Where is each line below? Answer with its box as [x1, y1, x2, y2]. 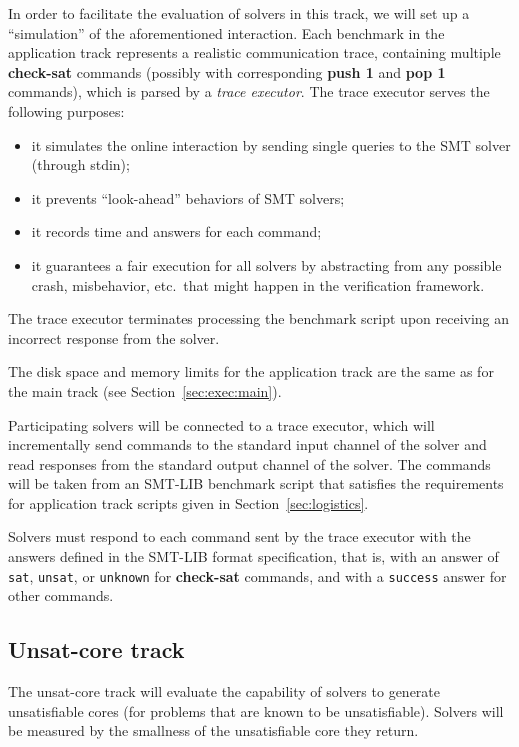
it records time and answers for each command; [31, 221, 322, 242]
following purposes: [8, 100, 125, 121]
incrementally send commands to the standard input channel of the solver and [8, 434, 487, 455]
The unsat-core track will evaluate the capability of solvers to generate [8, 681, 441, 702]
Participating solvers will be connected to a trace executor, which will [8, 414, 435, 435]
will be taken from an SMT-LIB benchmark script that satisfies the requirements [8, 473, 504, 494]
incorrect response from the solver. [8, 327, 220, 348]
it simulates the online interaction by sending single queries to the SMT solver [31, 134, 511, 155]
